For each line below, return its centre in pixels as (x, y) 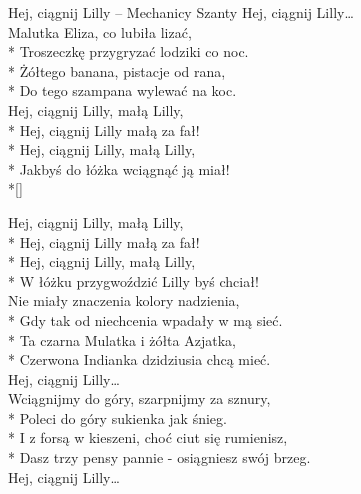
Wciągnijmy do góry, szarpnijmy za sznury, (139, 398)
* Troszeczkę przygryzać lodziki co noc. (128, 51)
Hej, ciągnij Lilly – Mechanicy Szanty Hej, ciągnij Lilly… (181, 12)
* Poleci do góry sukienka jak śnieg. (117, 417)
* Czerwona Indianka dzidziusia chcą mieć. (139, 359)
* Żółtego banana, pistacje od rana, (117, 70)
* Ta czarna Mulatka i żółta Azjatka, (122, 339)
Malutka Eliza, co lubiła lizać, (100, 31)
